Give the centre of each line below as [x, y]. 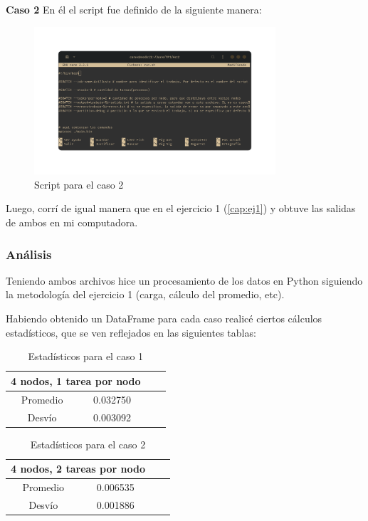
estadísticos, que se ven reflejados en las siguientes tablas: [131, 332]
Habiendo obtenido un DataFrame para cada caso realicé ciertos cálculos [164, 319]
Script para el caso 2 [79, 184]
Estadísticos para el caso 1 [86, 356]
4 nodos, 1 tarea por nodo [76, 380]
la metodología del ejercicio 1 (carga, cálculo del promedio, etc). [145, 294]
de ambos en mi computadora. [72, 222]
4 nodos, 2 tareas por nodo [78, 469]
